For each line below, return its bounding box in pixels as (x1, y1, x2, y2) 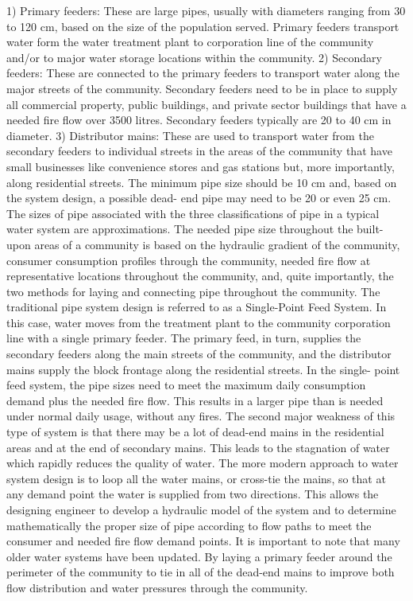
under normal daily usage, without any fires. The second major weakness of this (6, 408, 396, 424)
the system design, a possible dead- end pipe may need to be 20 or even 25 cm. (6, 189, 392, 206)
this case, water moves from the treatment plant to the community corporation (6, 314, 391, 330)
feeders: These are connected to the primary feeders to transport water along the (6, 64, 399, 81)
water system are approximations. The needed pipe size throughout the (6, 220, 353, 237)
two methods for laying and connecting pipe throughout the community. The (6, 283, 380, 299)
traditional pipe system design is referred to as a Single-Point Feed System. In (6, 299, 387, 315)
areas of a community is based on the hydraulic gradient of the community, (34, 236, 400, 252)
